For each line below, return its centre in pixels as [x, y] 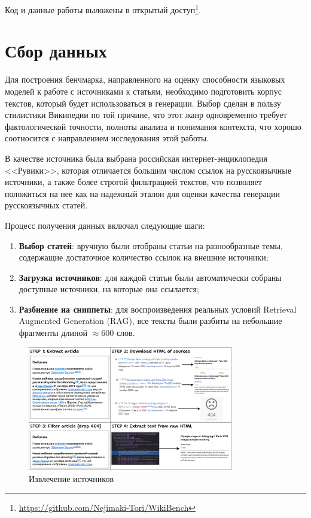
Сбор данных [56, 51]
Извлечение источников [71, 478]
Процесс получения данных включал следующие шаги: [105, 225]
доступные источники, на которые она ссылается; [109, 289]
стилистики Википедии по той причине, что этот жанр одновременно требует [146, 115]
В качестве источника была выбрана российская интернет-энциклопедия [136, 158]
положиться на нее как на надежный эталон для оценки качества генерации [143, 193]
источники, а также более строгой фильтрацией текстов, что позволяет [133, 182]
